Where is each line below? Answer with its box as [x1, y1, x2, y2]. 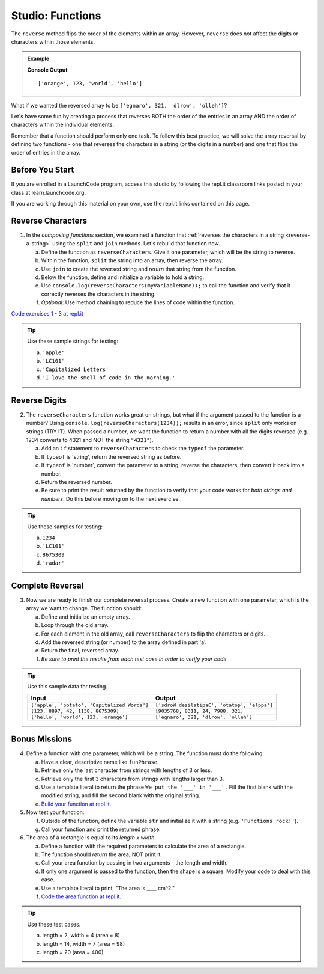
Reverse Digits [11, 395, 67, 405]
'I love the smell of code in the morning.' [42, 374, 176, 381]
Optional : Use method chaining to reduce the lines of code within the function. [41, 299, 235, 306]
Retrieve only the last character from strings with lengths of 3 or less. [41, 767, 212, 774]
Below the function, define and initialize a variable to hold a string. [41, 274, 205, 281]
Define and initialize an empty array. [41, 613, 130, 620]
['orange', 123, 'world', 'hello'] [38, 80, 143, 87]
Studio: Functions [11, 9, 101, 22]
